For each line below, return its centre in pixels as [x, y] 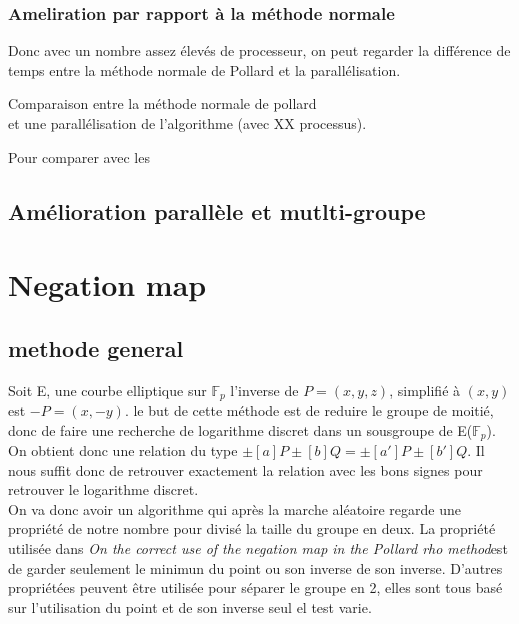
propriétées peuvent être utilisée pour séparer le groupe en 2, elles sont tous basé [255, 587]
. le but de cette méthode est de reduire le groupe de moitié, [309, 410]
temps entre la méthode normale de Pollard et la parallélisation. [204, 69]
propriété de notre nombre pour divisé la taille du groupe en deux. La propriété [252, 528]
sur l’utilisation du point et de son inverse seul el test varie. [190, 606]
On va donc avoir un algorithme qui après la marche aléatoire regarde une [235, 508]
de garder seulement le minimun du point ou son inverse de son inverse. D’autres [255, 567]
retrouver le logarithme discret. [103, 489]
